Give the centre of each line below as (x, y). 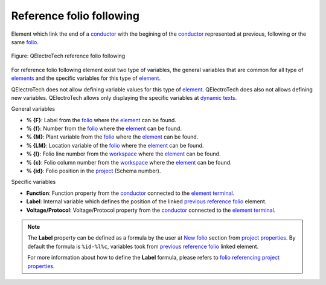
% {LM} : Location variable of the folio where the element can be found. (115, 145)
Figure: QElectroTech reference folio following (68, 56)
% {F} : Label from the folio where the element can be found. (101, 120)
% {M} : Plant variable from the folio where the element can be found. (112, 137)
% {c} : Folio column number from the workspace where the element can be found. (129, 162)
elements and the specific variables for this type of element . (86, 78)
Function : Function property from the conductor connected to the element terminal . (130, 193)
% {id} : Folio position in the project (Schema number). (94, 171)
